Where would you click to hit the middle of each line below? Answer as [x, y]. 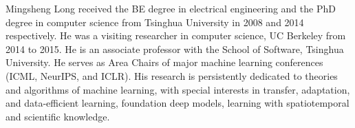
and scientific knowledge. [58, 116]
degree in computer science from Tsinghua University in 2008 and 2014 [155, 22]
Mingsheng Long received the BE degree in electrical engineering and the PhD [171, 8]
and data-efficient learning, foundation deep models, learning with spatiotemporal [177, 103]
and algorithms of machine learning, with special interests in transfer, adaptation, [178, 89]
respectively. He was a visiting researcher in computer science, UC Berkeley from [176, 35]
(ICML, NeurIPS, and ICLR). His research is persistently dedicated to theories [172, 75]
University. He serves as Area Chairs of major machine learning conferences [164, 62]
